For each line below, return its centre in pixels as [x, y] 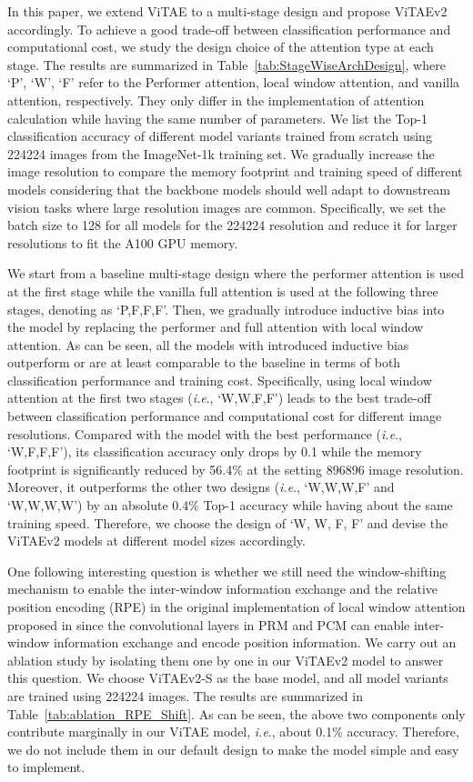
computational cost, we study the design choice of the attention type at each [221, 47]
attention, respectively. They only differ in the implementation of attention [216, 100]
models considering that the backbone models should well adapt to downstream [229, 189]
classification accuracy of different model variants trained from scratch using [220, 136]
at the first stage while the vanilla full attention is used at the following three [223, 291]
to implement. [46, 767]
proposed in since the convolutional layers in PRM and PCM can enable [209, 624]
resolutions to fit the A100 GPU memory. [123, 242]
